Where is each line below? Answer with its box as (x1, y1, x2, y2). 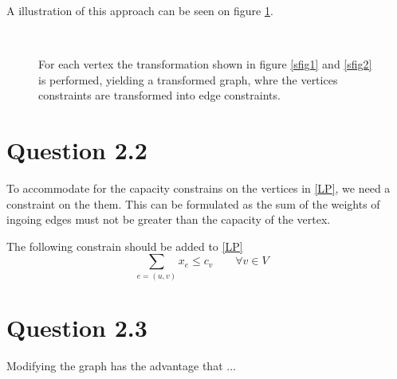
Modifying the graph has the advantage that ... (6, 357, 236, 373)
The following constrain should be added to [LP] (6, 237, 243, 254)
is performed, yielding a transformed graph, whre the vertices (38, 71, 338, 88)
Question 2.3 (6, 311, 147, 343)
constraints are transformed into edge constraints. (38, 87, 281, 104)
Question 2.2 (6, 134, 147, 166)
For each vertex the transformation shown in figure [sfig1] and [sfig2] (38, 56, 372, 72)
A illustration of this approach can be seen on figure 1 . (6, 2, 273, 18)
